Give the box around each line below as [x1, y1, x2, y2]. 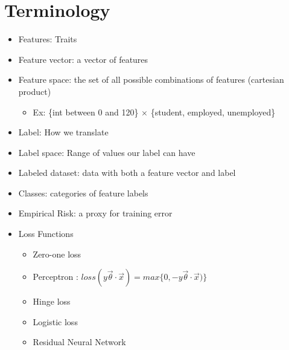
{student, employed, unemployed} [150, 105, 276, 118]
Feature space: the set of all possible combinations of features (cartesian [18, 73, 284, 86]
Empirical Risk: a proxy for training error [18, 207, 173, 219]
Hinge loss [33, 295, 71, 308]
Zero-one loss [33, 247, 81, 260]
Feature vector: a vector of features [18, 53, 148, 65]
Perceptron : [33, 270, 78, 283]
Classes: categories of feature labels [18, 186, 148, 199]
